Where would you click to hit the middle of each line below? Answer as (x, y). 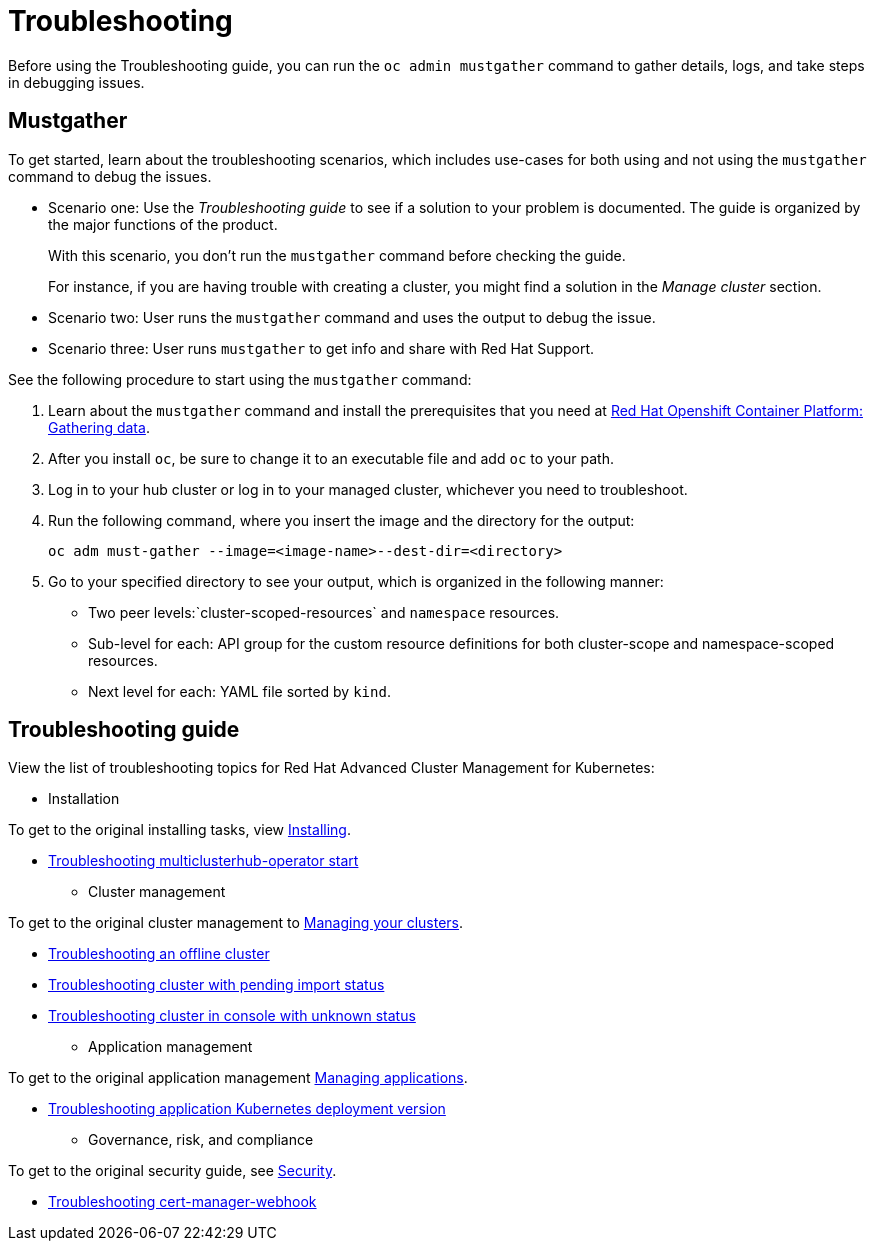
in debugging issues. (76, 82)
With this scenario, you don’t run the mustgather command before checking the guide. (337, 255)
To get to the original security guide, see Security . (172, 1171)
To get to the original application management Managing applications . (238, 1078)
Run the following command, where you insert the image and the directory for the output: (341, 520)
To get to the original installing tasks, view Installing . (179, 830)
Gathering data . (99, 427)
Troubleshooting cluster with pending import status (216, 985)
